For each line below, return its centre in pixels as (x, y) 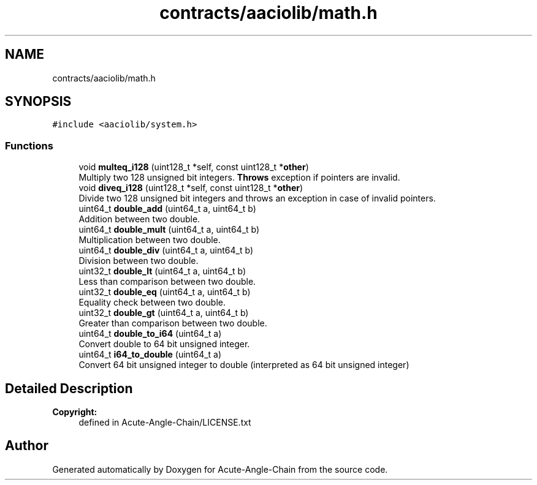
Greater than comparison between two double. (173, 323)
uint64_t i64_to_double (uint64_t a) (150, 355)
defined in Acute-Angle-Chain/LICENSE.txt (165, 423)
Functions (29, 145)
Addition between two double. (139, 219)
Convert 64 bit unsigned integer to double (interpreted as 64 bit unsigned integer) (244, 365)
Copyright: (75, 412)
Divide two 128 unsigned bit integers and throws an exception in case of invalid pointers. (257, 198)
